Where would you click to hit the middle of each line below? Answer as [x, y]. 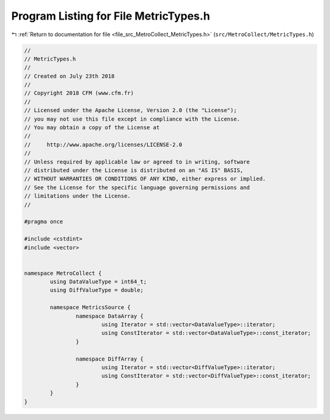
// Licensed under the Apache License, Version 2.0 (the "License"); [130, 111]
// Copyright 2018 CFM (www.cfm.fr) [79, 93]
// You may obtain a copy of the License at [92, 128]
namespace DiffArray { [109, 359]
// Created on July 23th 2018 [69, 76]
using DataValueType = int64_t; [98, 282]
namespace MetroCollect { [63, 273]
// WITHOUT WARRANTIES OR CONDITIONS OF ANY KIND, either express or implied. [145, 179]
